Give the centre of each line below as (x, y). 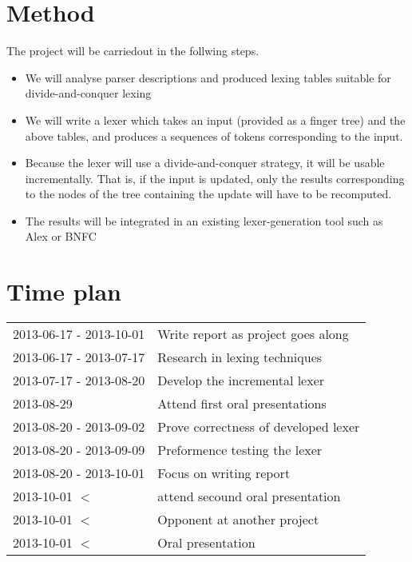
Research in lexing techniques (240, 357)
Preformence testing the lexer (240, 450)
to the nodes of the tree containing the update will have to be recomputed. (208, 194)
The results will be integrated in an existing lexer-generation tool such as (204, 220)
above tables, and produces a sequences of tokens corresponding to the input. (214, 136)
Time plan (64, 291)
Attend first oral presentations (242, 404)
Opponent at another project (238, 520)
